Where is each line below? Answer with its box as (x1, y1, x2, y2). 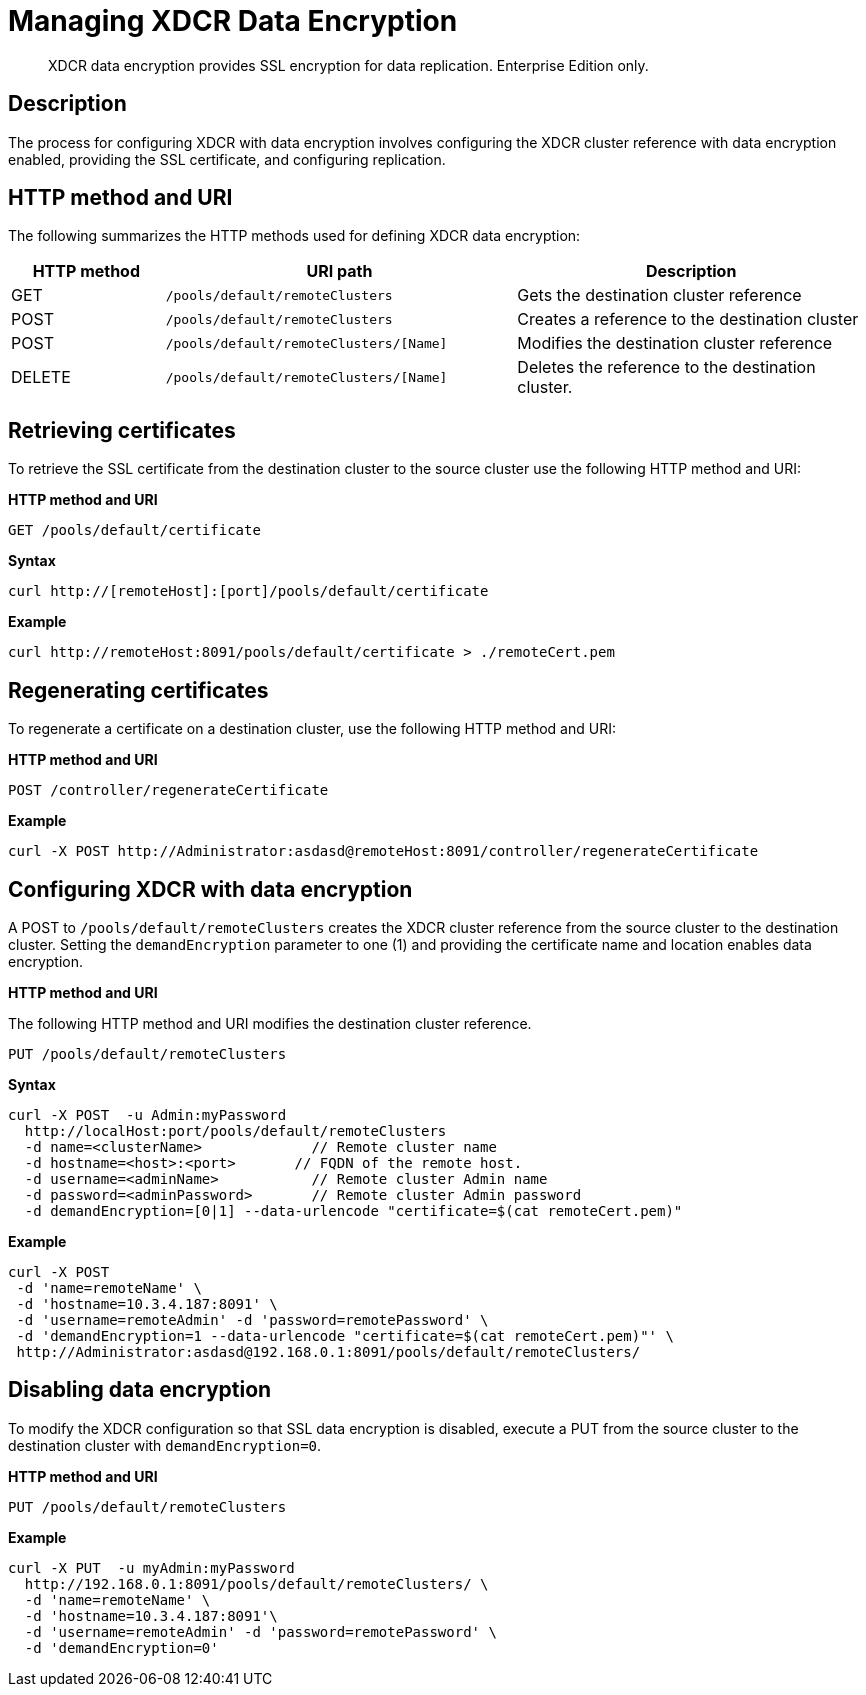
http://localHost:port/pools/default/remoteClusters (24, 1122, 447, 1139)
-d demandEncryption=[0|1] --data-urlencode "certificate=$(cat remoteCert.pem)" (24, 1202, 683, 1219)
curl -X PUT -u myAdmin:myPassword (8, 1559, 295, 1576)
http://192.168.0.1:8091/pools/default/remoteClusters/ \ (24, 1575, 489, 1592)
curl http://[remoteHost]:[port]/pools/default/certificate (8, 583, 489, 600)
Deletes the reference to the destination (517, 357, 816, 378)
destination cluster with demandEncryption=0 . (8, 1436, 322, 1454)
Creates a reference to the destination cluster (517, 309, 859, 330)
